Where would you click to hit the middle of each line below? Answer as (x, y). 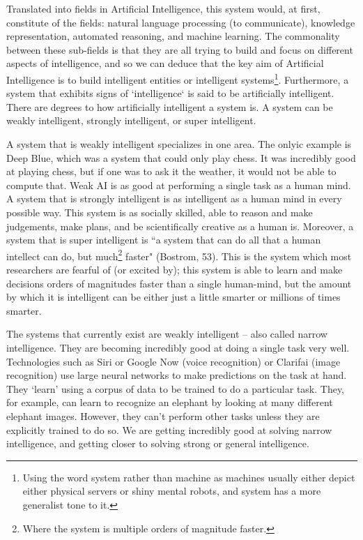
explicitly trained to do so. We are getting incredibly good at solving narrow (169, 429)
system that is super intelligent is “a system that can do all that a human (164, 240)
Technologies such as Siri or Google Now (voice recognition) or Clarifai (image (173, 361)
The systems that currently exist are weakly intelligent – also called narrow (167, 334)
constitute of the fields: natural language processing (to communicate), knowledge (181, 22)
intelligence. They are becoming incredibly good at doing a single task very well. (178, 347)
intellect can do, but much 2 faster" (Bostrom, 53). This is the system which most (179, 255)
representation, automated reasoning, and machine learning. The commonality (173, 36)
